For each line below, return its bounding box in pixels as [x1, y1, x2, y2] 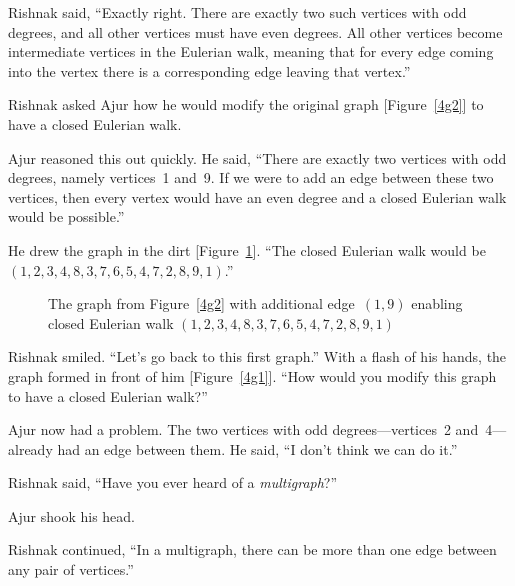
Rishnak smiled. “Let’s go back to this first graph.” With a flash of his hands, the [8, 346, 507, 367]
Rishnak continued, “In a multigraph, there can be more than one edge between [8, 539, 497, 560]
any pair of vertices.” [8, 559, 134, 580]
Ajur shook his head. [8, 505, 135, 526]
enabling [411, 293, 463, 314]
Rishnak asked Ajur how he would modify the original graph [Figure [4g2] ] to [8, 94, 484, 115]
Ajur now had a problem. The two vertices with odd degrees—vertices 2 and [8, 419, 479, 440]
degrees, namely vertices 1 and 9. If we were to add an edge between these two [8, 167, 494, 188]
